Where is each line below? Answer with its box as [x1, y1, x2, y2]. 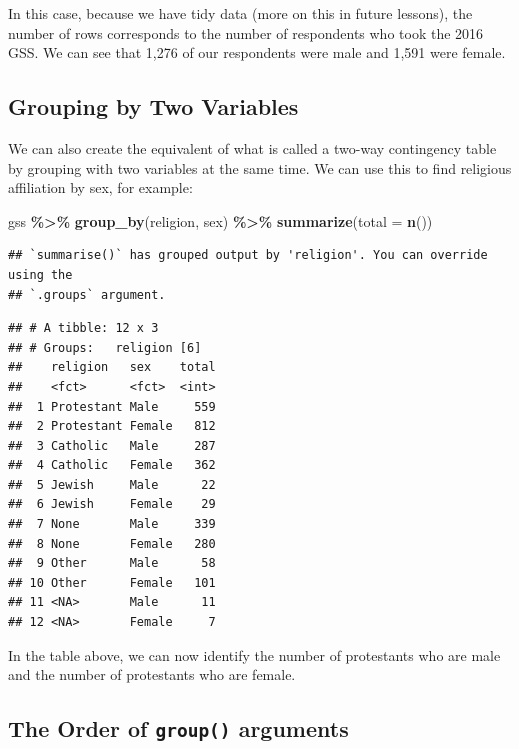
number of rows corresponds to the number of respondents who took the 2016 [8, 22, 484, 43]
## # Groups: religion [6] [8, 340, 202, 355]
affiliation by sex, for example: [8, 177, 193, 198]
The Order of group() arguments [8, 713, 349, 744]
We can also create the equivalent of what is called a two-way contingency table [8, 137, 497, 158]
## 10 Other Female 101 [8, 575, 216, 590]
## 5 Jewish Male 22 [8, 477, 216, 492]
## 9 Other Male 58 [8, 556, 216, 571]
